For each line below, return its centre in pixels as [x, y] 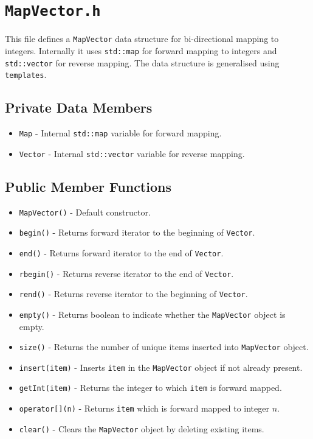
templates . [26, 75]
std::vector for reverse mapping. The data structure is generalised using [142, 62]
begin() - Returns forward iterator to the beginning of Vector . [137, 232]
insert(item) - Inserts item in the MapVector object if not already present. [161, 367]
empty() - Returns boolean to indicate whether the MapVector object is [152, 314]
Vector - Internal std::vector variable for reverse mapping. [132, 153]
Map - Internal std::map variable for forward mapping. [120, 133]
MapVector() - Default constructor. [85, 212]
